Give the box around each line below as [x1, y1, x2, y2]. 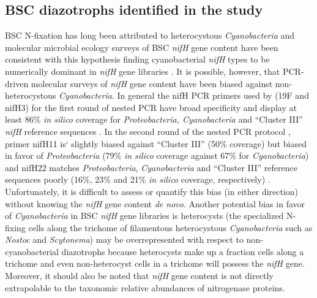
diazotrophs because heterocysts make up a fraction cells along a [61, 245, 304, 258]
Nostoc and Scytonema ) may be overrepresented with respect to [5, 233, 244, 246]
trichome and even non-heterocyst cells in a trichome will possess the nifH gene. [5, 257, 305, 270]
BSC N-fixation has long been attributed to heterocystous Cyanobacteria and [5, 29, 295, 42]
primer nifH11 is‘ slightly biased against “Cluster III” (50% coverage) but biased [5, 137, 307, 150]
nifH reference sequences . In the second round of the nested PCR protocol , [5, 124, 291, 137]
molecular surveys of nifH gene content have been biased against [31, 77, 273, 90]
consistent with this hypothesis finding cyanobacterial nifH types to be [5, 53, 270, 66]
